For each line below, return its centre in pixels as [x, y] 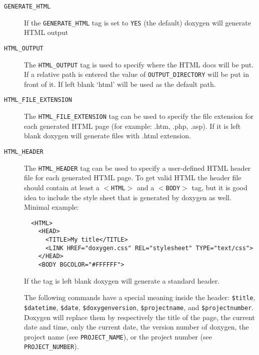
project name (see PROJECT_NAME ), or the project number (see [118, 336]
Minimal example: [51, 207]
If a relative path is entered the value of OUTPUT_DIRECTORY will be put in [136, 74]
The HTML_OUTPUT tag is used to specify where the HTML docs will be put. [139, 64]
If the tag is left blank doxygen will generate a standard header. [122, 280]
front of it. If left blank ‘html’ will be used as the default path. [120, 84]
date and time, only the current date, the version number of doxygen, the [136, 327]
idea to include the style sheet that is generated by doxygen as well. [128, 197]
